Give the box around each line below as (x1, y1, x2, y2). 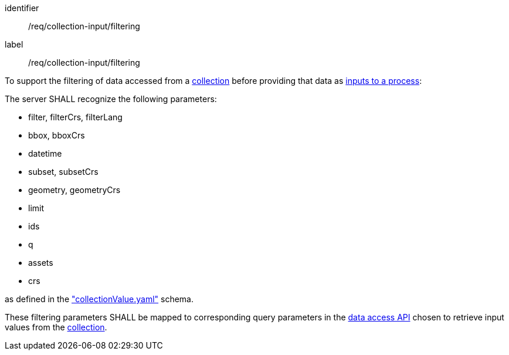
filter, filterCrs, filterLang (28, 112, 123, 122)
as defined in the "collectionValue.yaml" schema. (5, 294, 194, 304)
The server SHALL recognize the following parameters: (5, 94, 217, 104)
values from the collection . (5, 322, 107, 332)
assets (28, 258, 53, 268)
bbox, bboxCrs (28, 130, 85, 140)
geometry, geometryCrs (28, 185, 121, 195)
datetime (28, 148, 62, 158)
